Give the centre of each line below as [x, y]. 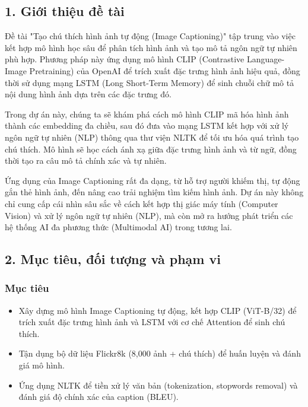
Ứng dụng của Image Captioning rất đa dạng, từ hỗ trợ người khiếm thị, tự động [153, 180]
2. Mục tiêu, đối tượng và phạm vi [113, 259]
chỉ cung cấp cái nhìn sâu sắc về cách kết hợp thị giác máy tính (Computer [142, 203]
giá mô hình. [42, 365]
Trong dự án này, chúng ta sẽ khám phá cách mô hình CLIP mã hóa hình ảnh [147, 114]
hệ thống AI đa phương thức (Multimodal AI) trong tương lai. [118, 227]
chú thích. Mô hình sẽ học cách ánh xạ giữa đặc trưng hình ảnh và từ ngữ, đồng [151, 149]
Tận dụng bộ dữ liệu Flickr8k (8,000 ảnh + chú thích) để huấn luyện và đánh [160, 353]
